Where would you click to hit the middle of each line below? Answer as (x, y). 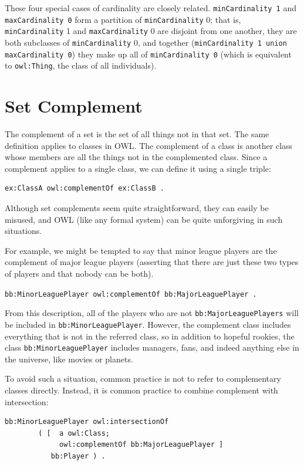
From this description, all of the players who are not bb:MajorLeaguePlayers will (152, 313)
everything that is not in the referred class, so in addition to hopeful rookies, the (150, 336)
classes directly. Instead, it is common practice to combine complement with (141, 390)
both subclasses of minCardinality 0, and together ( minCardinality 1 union (146, 42)
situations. (23, 231)
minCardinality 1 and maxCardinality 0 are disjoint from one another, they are (151, 31)
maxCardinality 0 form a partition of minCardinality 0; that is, (123, 19)
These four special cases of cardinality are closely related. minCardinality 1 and (151, 8)
